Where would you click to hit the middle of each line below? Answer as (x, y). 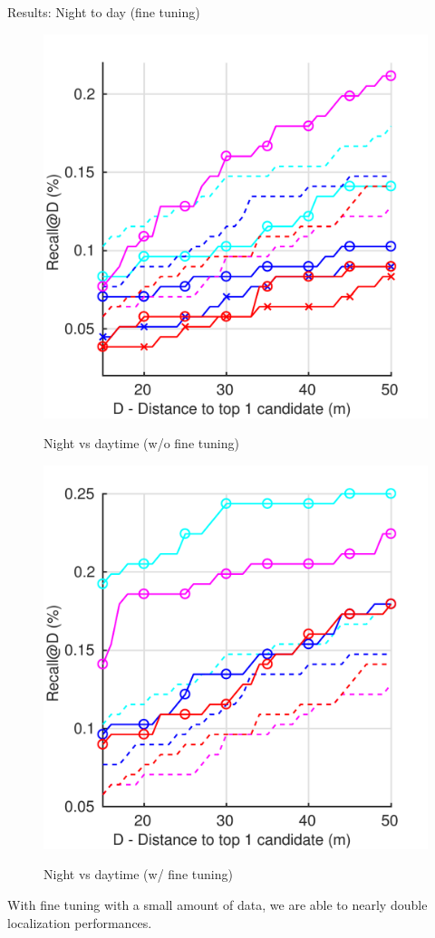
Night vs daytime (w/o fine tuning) (141, 443)
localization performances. (80, 922)
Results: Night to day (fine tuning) (104, 12)
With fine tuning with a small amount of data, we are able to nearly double (217, 904)
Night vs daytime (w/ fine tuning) (138, 874)
